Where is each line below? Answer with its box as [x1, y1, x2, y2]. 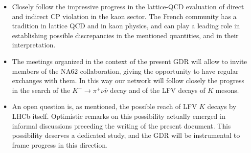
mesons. [215, 85, 239, 95]
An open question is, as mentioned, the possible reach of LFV [12, 101, 197, 111]
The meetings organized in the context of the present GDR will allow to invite [12, 56, 247, 66]
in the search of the [12, 85, 70, 95]
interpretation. [12, 40, 56, 50]
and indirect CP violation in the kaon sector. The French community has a [12, 11, 237, 21]
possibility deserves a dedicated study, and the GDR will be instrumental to [12, 130, 240, 140]
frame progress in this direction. [12, 139, 108, 150]
